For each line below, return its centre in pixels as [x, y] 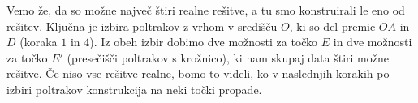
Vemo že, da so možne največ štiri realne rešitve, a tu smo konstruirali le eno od [206, 10]
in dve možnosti [373, 42]
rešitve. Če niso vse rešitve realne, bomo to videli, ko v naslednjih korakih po [198, 73]
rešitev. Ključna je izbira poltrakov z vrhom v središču [142, 26]
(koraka [39, 42]
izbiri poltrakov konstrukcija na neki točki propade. [134, 89]
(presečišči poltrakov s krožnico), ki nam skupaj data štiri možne [228, 57]
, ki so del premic [332, 26]
